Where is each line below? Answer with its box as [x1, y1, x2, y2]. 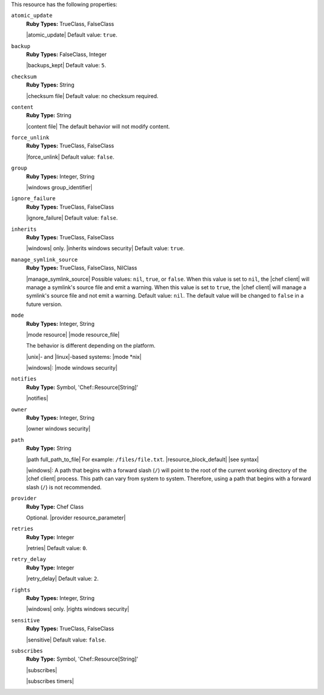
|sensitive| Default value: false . [26, 636, 106, 643]
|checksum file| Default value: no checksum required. [26, 92, 159, 99]
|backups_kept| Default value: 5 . [26, 62, 106, 69]
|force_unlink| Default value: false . [26, 153, 115, 161]
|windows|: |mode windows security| [26, 364, 118, 372]
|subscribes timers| [26, 678, 74, 685]
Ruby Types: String [26, 81, 74, 88]
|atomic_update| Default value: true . [26, 31, 118, 38]
